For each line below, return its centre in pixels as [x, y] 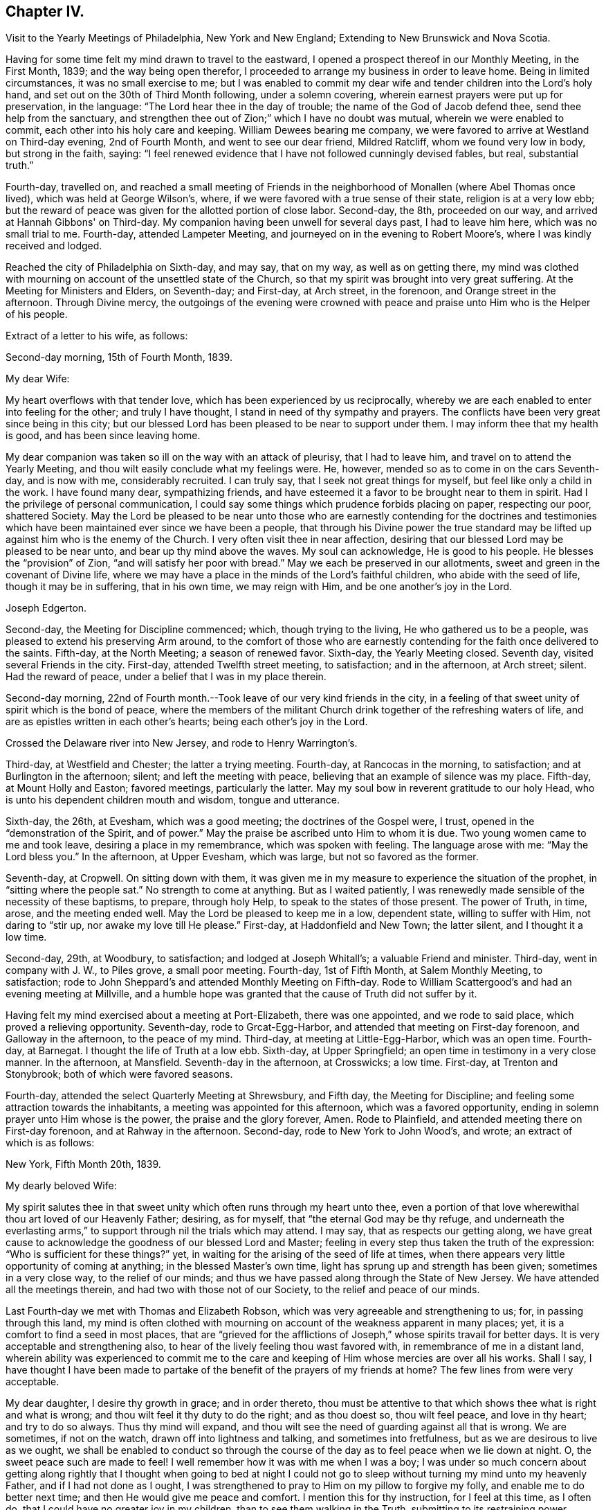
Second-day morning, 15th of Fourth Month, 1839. [119, 357]
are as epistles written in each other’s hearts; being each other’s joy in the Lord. [187, 722]
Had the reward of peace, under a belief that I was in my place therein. [166, 677]
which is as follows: [50, 1143]
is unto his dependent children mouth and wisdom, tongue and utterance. [173, 800]
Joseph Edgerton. [46, 608]
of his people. [37, 314]
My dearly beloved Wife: [61, 1186]
